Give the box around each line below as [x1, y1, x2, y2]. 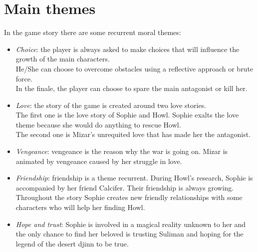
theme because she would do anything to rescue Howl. [15, 119, 181, 129]
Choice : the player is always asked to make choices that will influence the [15, 43, 240, 54]
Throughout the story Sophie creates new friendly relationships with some [15, 192, 243, 202]
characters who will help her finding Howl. [15, 202, 145, 212]
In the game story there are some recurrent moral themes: [4, 27, 181, 37]
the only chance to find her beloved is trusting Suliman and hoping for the [15, 228, 244, 239]
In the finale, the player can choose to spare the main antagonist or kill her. [15, 83, 248, 93]
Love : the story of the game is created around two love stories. [15, 99, 207, 110]
